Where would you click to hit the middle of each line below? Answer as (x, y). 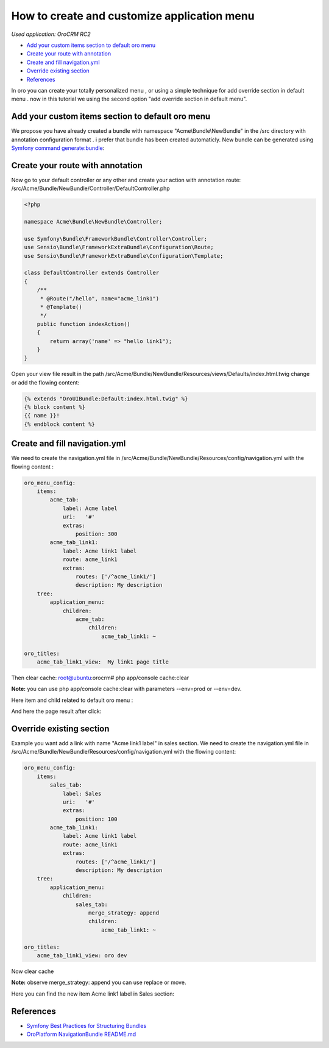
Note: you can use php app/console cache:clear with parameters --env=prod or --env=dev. (126, 689)
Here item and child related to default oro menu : (72, 700)
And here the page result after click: (56, 711)
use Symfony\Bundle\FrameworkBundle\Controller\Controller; (116, 239)
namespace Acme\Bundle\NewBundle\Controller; (93, 222)
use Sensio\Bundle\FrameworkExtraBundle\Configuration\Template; (124, 256)
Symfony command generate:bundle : (58, 148)
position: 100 (97, 819)
